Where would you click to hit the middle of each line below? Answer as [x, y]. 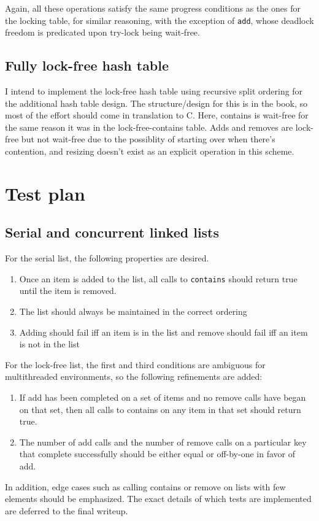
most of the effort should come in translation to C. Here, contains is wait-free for [157, 115]
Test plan [45, 193]
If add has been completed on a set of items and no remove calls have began [163, 397]
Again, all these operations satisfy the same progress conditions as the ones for [153, 8]
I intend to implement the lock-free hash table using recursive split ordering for [154, 91]
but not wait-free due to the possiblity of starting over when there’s [148, 139]
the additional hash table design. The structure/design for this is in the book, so [156, 103]
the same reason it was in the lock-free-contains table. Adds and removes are [149, 127]
